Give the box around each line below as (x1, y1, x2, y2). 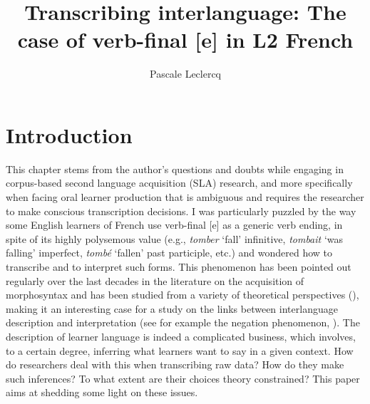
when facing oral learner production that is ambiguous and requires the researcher (6, 190, 364, 204)
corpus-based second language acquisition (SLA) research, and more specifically (6, 175, 353, 190)
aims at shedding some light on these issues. (6, 385, 198, 400)
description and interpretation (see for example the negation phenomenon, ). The (6, 315, 360, 330)
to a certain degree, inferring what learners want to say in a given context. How (6, 343, 354, 358)
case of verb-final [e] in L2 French (17, 25, 354, 54)
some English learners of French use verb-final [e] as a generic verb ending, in (6, 217, 343, 232)
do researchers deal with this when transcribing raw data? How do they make (6, 357, 344, 372)
